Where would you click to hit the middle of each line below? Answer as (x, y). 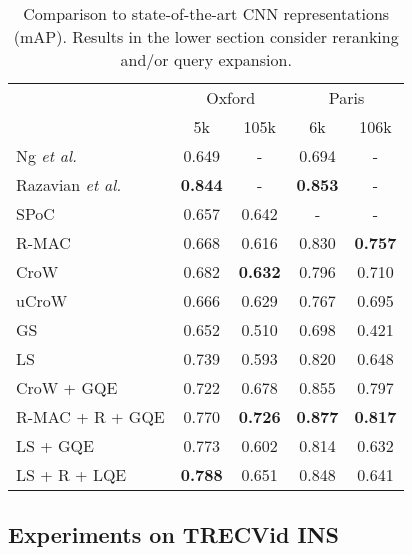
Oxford (231, 97)
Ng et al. (46, 155)
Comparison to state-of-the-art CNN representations (206, 13)
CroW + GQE (67, 387)
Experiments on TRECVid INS (174, 534)
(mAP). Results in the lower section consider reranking (206, 36)
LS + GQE (55, 445)
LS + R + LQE (71, 474)
